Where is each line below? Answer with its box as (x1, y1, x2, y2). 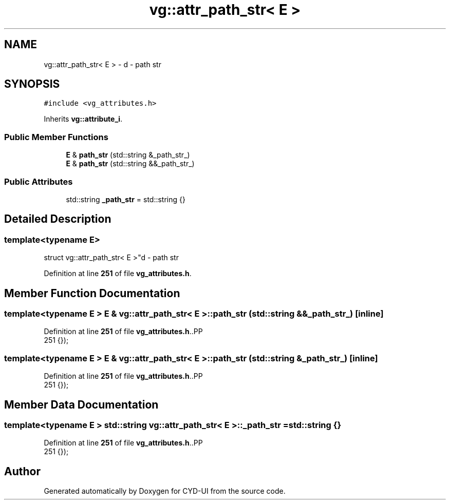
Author (4, 464, 41, 478)
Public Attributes (4, 176, 73, 187)
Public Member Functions (4, 131, 108, 142)
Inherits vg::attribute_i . (44, 114, 123, 124)
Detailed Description (4, 212, 111, 226)
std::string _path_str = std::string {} (66, 195, 185, 204)
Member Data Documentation (4, 398, 159, 411)
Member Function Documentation (4, 286, 180, 300)
